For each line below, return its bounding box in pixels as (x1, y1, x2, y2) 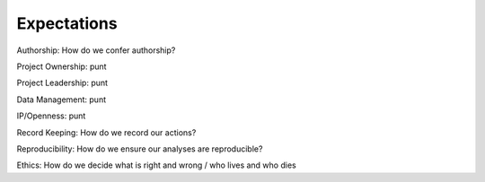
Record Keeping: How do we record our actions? (16, 126, 197, 138)
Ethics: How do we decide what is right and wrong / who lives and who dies (16, 160, 296, 170)
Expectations (16, 13, 118, 33)
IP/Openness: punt (16, 110, 86, 121)
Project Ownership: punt (16, 61, 107, 72)
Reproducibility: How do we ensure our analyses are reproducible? (16, 143, 263, 154)
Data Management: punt (16, 94, 107, 105)
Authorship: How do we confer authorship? (16, 45, 176, 56)
